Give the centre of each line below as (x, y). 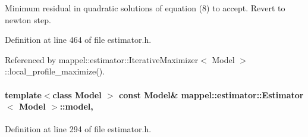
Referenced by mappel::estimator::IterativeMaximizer (102, 59)
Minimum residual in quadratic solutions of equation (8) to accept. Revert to (145, 8)
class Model (77, 94)
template (23, 94)
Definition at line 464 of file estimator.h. (78, 40)
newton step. (28, 19)
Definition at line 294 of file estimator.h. (78, 129)
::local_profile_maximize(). (55, 71)
